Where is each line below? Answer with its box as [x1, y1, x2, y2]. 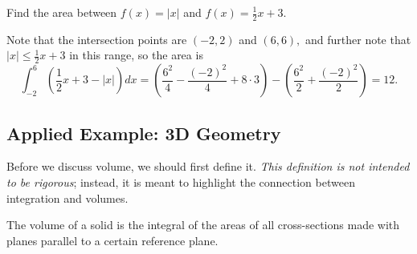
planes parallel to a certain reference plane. [6, 232, 219, 248]
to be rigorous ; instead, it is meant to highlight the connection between [6, 174, 355, 191]
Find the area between [6, 4, 117, 20]
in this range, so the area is [69, 46, 203, 63]
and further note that [305, 30, 411, 47]
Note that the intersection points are [6, 30, 187, 47]
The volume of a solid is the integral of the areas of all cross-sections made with [6, 216, 400, 233]
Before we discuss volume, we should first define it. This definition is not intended [6, 158, 410, 175]
